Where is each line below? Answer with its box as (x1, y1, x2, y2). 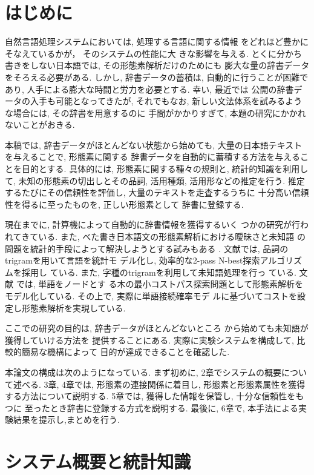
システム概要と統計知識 (5, 449, 191, 474)
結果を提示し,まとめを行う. (13, 413, 120, 426)
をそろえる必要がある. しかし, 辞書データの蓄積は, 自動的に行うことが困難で (5, 70, 309, 83)
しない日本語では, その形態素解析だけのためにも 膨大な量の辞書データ (30, 59, 310, 71)
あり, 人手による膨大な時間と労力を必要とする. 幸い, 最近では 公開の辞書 (5, 82, 294, 95)
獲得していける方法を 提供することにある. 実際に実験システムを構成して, (5, 333, 294, 346)
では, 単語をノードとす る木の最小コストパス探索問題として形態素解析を (16, 277, 304, 290)
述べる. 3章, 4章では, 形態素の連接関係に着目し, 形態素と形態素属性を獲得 (13, 377, 306, 390)
